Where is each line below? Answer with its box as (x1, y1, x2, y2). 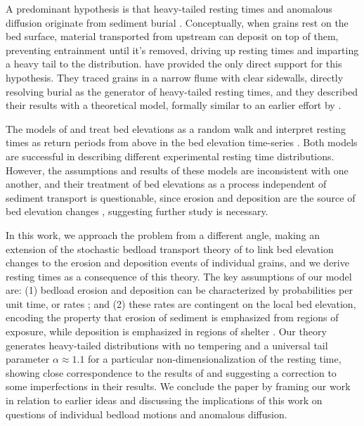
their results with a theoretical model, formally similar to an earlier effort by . (6, 98, 342, 112)
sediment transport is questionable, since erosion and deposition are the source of (6, 190, 356, 205)
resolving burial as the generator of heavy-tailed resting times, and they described (6, 84, 358, 98)
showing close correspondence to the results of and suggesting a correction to (6, 365, 337, 380)
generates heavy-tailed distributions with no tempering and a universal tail (6, 337, 328, 352)
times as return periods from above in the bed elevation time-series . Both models (6, 135, 358, 150)
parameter (6, 351, 50, 366)
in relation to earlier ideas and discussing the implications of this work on (6, 393, 323, 408)
